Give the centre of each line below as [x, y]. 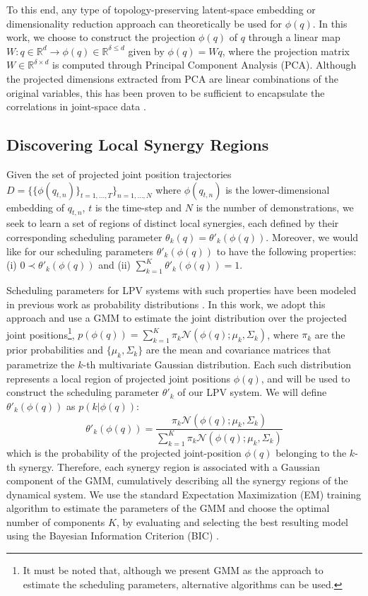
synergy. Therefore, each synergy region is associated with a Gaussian [170, 466]
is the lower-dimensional [278, 189]
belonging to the [311, 452]
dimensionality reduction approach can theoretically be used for [144, 23]
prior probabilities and [55, 350]
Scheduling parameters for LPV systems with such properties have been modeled [182, 290]
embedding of [36, 207]
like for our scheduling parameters [80, 251]
